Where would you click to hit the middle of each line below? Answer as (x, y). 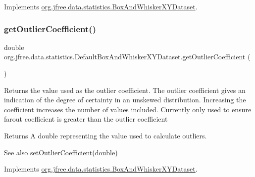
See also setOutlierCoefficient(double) (61, 152)
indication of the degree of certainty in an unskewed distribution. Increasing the (125, 100)
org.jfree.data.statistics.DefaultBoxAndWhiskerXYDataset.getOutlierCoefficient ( (127, 57)
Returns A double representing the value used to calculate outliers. (105, 135)
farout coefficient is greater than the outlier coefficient (86, 119)
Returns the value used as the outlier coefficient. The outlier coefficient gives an (125, 90)
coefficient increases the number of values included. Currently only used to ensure (128, 109)
